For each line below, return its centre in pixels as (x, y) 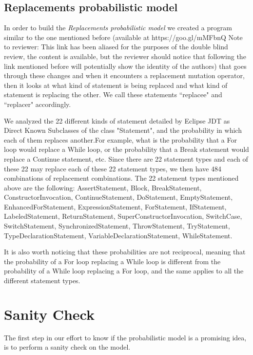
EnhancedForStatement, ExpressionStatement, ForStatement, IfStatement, (115, 206)
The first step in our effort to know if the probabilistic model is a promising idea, (125, 337)
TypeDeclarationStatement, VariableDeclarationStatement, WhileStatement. (118, 235)
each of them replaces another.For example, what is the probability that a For (120, 139)
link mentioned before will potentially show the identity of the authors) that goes (125, 66)
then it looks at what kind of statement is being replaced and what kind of (116, 85)
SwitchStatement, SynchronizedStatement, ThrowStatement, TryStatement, (117, 226)
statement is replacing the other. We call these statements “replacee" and (113, 94)
